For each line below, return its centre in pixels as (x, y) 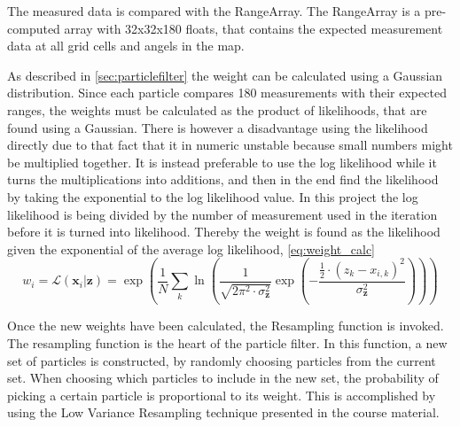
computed (34, 28)
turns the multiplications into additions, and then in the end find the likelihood (223, 179)
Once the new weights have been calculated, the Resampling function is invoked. (226, 326)
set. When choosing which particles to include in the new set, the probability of (223, 378)
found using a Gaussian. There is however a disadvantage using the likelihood (218, 127)
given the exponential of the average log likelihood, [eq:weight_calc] (191, 248)
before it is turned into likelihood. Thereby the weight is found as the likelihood (224, 232)
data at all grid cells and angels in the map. (126, 46)
